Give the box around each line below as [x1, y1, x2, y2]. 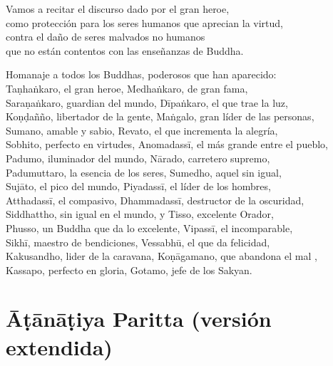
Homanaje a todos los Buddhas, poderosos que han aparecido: [6, 67, 277, 82]
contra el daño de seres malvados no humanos [6, 29, 205, 44]
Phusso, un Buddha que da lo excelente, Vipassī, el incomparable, [6, 220, 293, 235]
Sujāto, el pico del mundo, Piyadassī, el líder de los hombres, [6, 179, 271, 194]
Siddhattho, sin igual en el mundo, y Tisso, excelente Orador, [6, 206, 274, 221]
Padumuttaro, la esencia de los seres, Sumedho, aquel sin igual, [6, 164, 282, 179]
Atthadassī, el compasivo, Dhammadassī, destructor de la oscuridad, [6, 192, 304, 207]
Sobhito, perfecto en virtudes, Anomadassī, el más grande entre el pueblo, [6, 137, 328, 152]
